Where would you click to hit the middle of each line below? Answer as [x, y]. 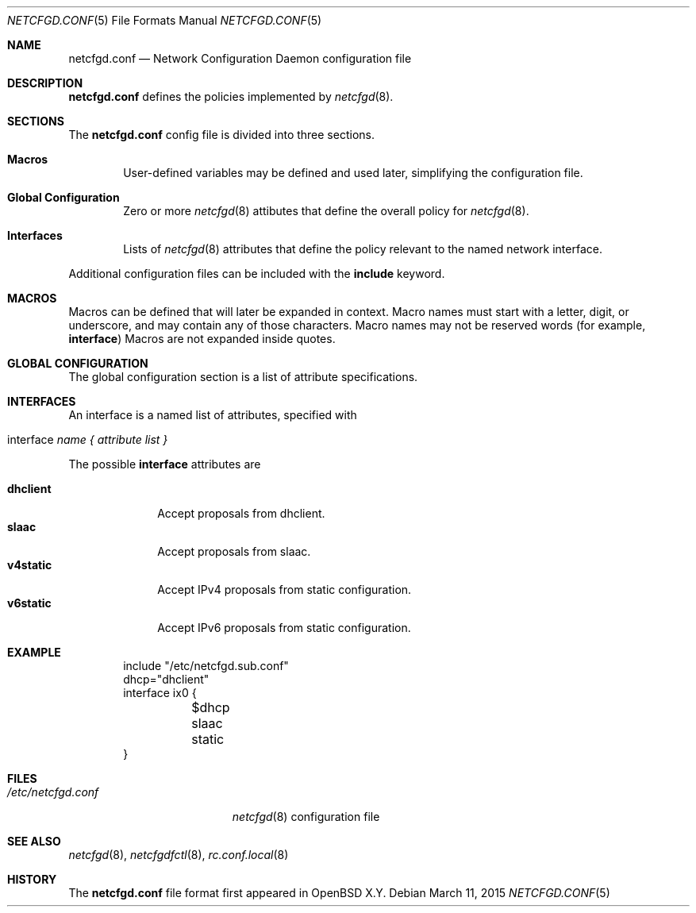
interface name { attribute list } [88, 439]
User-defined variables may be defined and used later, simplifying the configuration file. [353, 173]
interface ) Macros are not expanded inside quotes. [202, 339]
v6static [29, 603]
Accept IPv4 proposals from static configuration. [285, 589]
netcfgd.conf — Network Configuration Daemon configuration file [240, 58]
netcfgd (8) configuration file [306, 817]
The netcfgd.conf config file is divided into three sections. [221, 135]
